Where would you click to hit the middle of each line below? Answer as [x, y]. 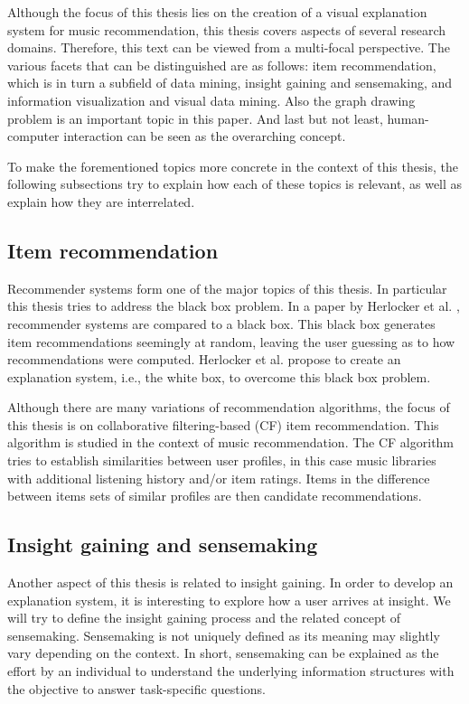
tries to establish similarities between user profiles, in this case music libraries [222, 460]
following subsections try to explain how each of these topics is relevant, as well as [235, 184]
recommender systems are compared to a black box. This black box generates [221, 323]
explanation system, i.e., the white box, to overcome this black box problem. [219, 376]
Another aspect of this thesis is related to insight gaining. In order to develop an [230, 582]
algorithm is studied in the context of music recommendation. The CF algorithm [231, 442]
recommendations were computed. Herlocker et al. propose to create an [204, 359]
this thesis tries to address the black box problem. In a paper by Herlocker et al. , [234, 306]
